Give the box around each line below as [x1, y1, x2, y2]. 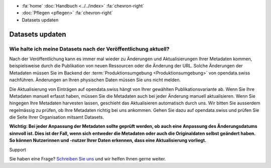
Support [9, 146, 26, 152]
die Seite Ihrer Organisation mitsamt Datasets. [9, 114, 104, 120]
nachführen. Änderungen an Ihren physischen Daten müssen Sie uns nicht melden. [9, 77, 181, 83]
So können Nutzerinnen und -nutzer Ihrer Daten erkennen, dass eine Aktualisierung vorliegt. [9, 137, 207, 143]
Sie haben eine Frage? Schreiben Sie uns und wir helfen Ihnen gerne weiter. [9, 156, 166, 162]
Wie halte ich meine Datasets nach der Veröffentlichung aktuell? [9, 45, 170, 52]
